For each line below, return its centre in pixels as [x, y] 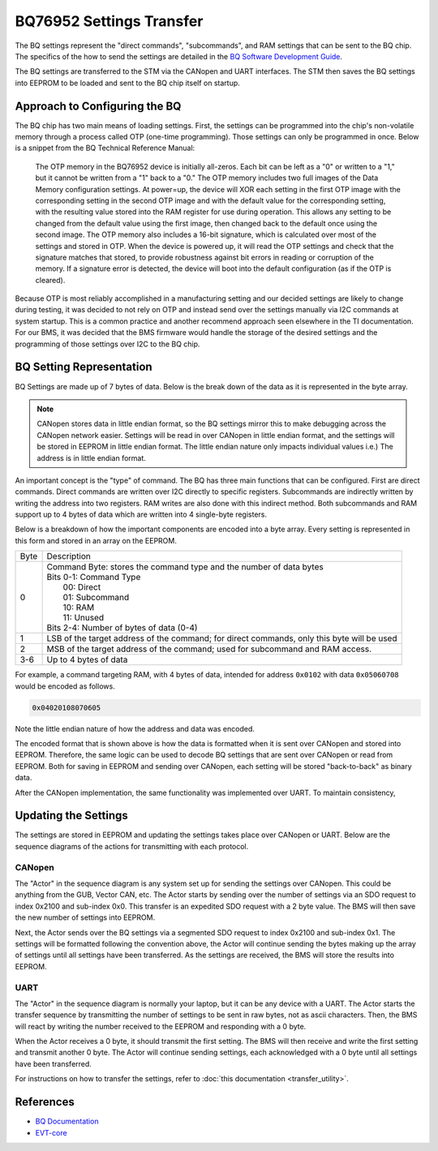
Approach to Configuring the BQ [98, 106]
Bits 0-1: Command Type [94, 578]
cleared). [50, 280]
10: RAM [79, 608]
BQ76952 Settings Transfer [109, 21]
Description [69, 556]
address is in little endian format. [91, 457]
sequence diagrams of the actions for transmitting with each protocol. [132, 846]
